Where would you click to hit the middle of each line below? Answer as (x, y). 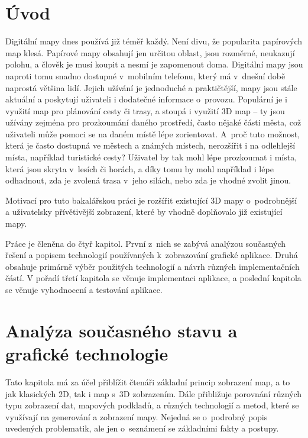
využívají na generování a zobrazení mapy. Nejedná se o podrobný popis (137, 416)
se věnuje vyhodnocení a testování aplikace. (84, 289)
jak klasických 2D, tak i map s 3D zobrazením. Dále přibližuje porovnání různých (154, 393)
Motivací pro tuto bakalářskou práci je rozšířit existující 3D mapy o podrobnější (151, 200)
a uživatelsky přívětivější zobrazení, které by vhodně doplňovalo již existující (144, 212)
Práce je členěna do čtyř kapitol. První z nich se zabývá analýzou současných (145, 243)
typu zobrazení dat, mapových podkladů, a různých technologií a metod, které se (152, 405)
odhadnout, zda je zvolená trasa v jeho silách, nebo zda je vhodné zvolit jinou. (148, 180)
